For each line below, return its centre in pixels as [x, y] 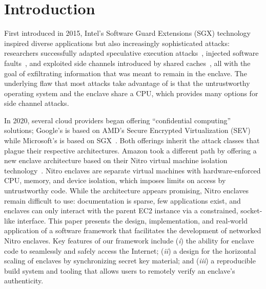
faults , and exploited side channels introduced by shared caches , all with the [127, 63]
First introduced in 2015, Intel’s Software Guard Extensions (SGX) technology [127, 33]
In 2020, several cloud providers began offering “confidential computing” [118, 120]
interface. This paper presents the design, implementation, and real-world [132, 220]
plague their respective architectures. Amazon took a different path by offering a [130, 150]
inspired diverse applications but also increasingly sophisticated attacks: [117, 43]
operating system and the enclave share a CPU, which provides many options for [131, 93]
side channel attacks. [37, 103]
